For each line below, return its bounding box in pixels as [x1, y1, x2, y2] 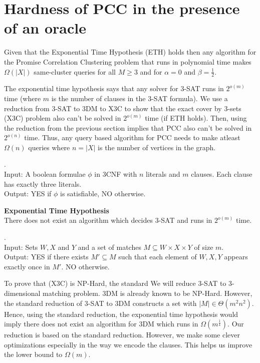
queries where [28, 142, 70, 152]
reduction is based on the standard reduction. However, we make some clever [4, 329, 240, 340]
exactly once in [4, 261, 50, 271]
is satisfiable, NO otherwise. [60, 188, 146, 199]
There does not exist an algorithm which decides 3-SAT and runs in [4, 215, 212, 225]
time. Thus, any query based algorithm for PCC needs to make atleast [24, 132, 240, 143]
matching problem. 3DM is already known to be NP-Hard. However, [43, 288, 252, 298]
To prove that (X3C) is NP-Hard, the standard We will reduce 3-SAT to [4, 278, 226, 288]
